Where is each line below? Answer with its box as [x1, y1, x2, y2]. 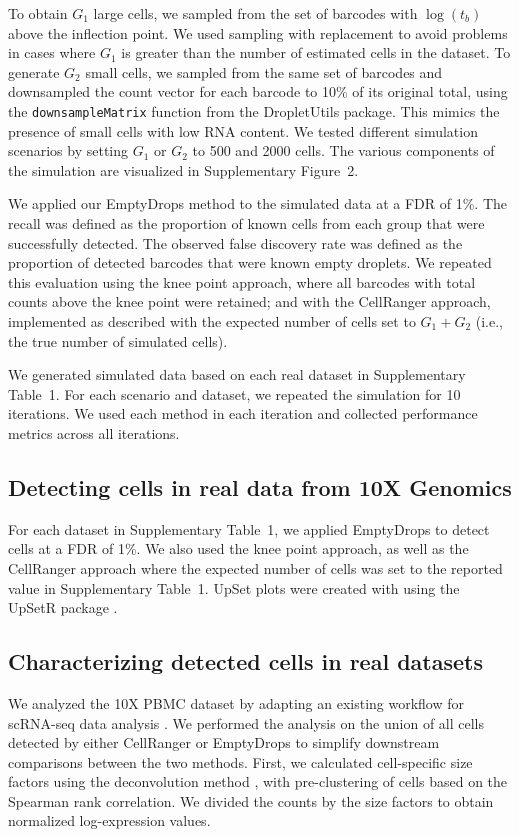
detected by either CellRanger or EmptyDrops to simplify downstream [8, 732, 440, 753]
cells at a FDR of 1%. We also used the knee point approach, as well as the [8, 538, 469, 559]
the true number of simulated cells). [8, 330, 228, 351]
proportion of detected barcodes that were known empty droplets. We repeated [8, 252, 492, 273]
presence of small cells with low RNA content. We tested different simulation [8, 120, 478, 141]
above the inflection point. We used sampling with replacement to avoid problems [8, 22, 508, 43]
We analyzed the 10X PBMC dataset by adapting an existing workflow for [8, 692, 465, 713]
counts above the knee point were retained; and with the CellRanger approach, [8, 291, 491, 312]
